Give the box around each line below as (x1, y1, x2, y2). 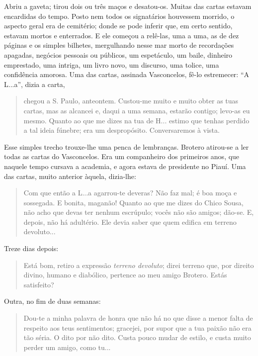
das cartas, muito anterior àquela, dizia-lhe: (4, 171, 136, 181)
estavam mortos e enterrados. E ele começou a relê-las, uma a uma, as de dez (4, 30, 239, 40)
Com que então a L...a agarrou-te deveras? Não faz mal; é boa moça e (23, 187, 237, 198)
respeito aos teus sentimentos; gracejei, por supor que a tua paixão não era (23, 322, 252, 333)
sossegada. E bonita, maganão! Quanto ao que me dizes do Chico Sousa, (23, 197, 244, 207)
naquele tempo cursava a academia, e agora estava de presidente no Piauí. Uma (4, 161, 246, 171)
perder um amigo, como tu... (23, 342, 111, 352)
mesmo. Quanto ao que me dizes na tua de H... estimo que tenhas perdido (23, 115, 250, 125)
